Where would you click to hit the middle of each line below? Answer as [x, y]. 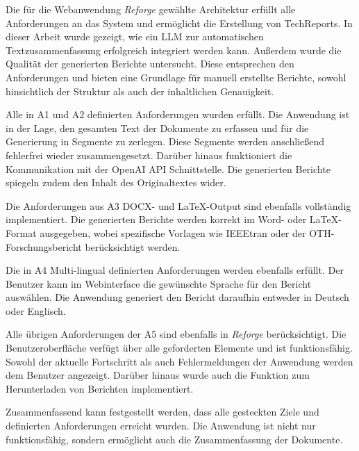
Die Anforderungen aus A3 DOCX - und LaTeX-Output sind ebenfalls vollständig [178, 205]
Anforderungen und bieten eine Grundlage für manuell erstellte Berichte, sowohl [176, 77]
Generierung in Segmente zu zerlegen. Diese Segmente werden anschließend [165, 141]
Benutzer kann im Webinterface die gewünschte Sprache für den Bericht [159, 283]
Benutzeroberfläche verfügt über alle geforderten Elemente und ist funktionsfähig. [179, 348]
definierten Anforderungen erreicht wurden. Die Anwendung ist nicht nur [161, 426]
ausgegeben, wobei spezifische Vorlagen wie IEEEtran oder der [173, 232]
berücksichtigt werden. [133, 246]
